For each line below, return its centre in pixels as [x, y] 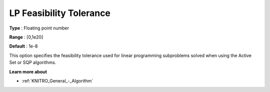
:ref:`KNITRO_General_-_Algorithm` [57, 80]
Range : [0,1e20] [26, 37]
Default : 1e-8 [23, 46]
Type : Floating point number [39, 28]
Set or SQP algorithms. [33, 62]
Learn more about [28, 71]
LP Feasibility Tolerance [60, 13]
